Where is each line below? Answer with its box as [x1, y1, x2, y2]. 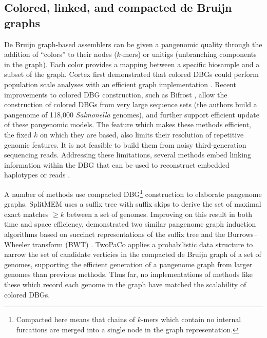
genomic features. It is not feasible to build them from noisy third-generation [4, 139, 246, 150]
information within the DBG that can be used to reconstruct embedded [4, 159, 230, 170]
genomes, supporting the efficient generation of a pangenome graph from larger [4, 259, 253, 269]
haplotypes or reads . [4, 169, 70, 180]
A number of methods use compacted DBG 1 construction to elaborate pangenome [4, 187, 262, 199]
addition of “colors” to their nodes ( [4, 49, 117, 59]
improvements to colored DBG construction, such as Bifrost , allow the [4, 89, 227, 100]
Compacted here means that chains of [16, 314, 135, 325]
